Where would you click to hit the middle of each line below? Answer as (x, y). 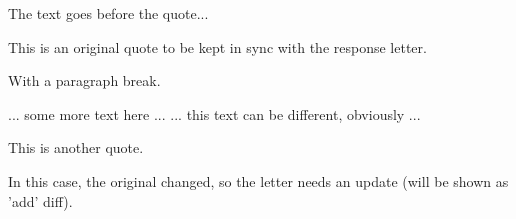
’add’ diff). (40, 200)
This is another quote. (76, 147)
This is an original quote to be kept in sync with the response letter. (217, 46)
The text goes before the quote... (108, 13)
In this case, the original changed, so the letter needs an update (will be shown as (258, 180)
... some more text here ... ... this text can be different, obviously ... (214, 113)
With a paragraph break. (84, 80)
